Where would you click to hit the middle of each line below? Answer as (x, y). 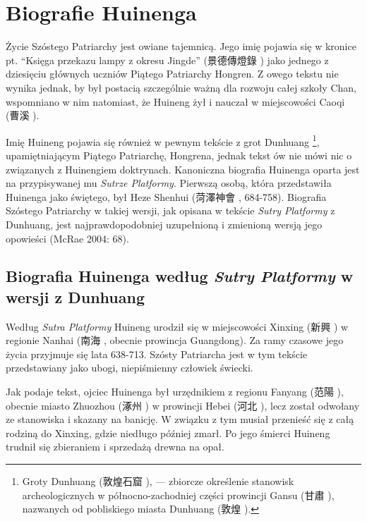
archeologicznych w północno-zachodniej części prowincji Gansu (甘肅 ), (178, 495)
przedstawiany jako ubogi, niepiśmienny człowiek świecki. (130, 368)
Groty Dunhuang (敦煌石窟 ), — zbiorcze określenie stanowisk (158, 481)
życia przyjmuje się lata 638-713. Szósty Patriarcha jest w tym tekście (157, 354)
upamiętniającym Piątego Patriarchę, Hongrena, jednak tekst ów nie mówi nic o (179, 155)
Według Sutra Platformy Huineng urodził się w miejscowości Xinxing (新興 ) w (177, 326)
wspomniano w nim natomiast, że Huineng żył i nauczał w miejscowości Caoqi (175, 101)
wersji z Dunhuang (75, 296)
